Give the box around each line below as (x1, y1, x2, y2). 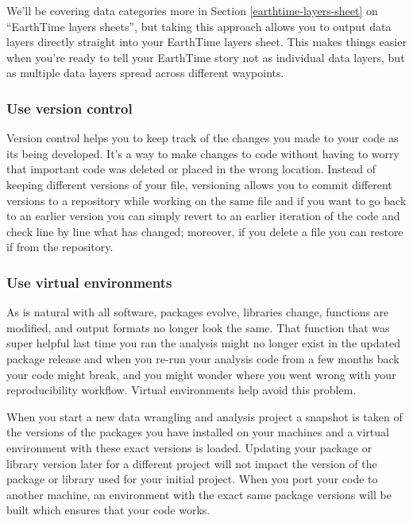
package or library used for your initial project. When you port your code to (6, 471, 378, 487)
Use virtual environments (6, 272, 172, 292)
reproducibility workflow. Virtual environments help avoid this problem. (6, 382, 357, 398)
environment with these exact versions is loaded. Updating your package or (6, 439, 372, 455)
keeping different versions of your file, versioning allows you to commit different (6, 176, 392, 192)
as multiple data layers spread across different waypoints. (6, 64, 284, 81)
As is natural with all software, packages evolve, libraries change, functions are (6, 304, 389, 320)
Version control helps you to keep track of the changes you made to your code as (6, 130, 399, 146)
